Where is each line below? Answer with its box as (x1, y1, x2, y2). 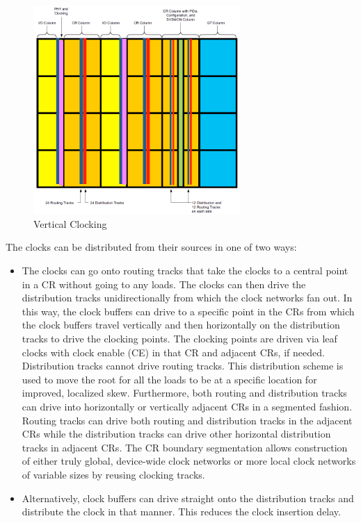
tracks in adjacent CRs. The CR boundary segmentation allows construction (22, 440, 348, 454)
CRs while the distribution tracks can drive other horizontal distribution (22, 426, 331, 441)
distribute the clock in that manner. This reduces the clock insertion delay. (22, 504, 341, 519)
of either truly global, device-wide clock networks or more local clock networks (22, 454, 356, 468)
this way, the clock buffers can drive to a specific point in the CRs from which (22, 304, 355, 318)
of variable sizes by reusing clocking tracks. (22, 467, 205, 481)
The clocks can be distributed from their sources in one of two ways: (6, 240, 297, 254)
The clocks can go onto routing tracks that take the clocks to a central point (22, 263, 348, 278)
